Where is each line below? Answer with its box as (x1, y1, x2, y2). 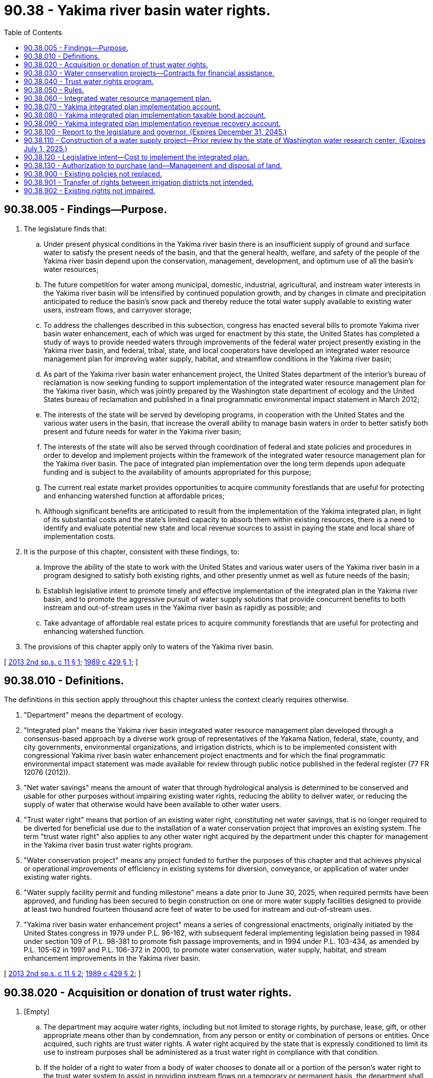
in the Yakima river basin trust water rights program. (24, 841, 193, 850)
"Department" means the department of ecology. (24, 711, 183, 719)
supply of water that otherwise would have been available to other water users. (24, 800, 281, 809)
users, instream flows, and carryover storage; (43, 305, 192, 314)
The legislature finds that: (24, 224, 107, 233)
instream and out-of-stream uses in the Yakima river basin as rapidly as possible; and (43, 603, 322, 612)
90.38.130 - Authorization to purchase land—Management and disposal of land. (24, 161, 282, 170)
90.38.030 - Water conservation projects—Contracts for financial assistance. (24, 68, 274, 77)
